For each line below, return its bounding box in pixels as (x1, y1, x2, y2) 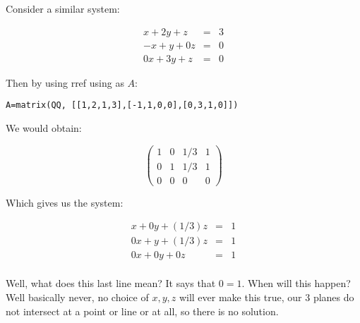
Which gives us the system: (6, 195, 124, 209)
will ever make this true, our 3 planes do (179, 290, 354, 304)
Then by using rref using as (6, 75, 124, 90)
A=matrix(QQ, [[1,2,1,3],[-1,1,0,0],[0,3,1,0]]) (6, 100, 239, 111)
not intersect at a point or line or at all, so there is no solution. (6, 303, 279, 318)
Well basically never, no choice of (6, 290, 149, 304)
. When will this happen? (241, 276, 351, 291)
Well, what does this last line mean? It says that (6, 276, 216, 291)
